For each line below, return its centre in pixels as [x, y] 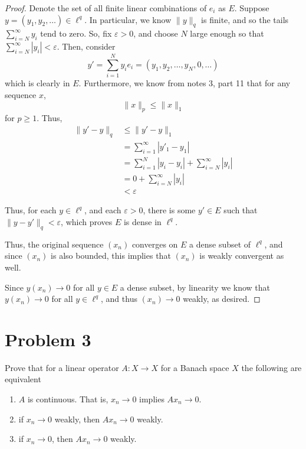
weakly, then [77, 419]
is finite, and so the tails [245, 19]
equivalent [23, 379]
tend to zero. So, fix [76, 33]
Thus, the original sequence [54, 244]
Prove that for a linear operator [62, 367]
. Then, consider [86, 46]
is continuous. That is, [68, 399]
